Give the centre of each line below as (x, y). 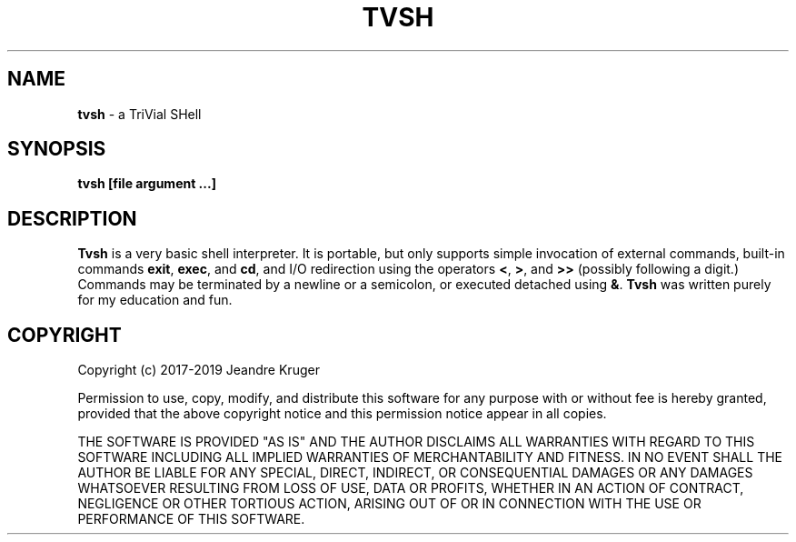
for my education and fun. (155, 300)
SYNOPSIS (57, 149)
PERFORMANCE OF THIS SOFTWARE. (191, 519)
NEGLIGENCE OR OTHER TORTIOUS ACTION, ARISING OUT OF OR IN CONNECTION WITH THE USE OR (389, 504)
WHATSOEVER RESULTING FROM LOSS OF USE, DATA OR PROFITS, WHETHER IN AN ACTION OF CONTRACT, (411, 488)
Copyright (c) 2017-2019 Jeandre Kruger (199, 370)
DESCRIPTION (72, 218)
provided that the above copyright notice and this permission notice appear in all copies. (342, 414)
